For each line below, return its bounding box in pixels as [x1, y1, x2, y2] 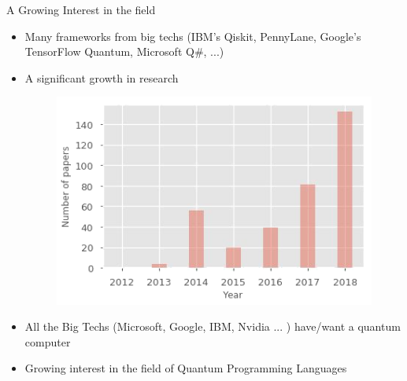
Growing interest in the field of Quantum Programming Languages [24, 360, 347, 376]
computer [24, 333, 71, 350]
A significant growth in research [24, 69, 179, 86]
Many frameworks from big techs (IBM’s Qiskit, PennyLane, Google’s [24, 27, 361, 44]
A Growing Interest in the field [6, 2, 156, 17]
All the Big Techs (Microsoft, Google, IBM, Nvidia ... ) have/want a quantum [24, 318, 401, 335]
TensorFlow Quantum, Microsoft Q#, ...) [24, 43, 224, 60]
